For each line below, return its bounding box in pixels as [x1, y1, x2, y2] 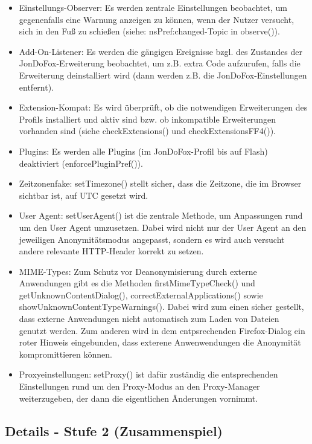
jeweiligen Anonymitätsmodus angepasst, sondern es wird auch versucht [19, 233, 285, 245]
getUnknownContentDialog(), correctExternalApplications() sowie [19, 288, 263, 301]
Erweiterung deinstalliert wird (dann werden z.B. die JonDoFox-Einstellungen [19, 68, 307, 81]
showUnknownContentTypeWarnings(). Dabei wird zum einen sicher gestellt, [19, 300, 304, 313]
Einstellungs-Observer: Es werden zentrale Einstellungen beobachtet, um [19, 1, 287, 13]
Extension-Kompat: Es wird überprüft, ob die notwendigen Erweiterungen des [19, 101, 308, 114]
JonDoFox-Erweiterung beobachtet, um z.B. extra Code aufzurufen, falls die [19, 57, 301, 69]
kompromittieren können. [19, 347, 112, 360]
